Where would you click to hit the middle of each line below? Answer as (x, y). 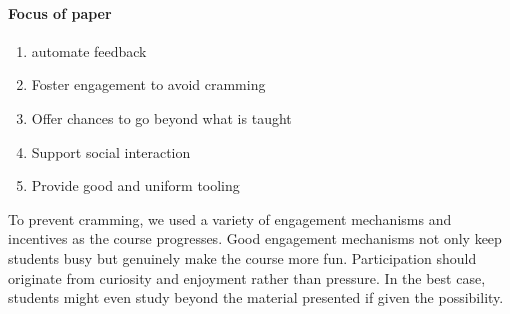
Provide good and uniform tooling (135, 185)
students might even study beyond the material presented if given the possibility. (256, 297)
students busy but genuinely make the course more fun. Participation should (242, 257)
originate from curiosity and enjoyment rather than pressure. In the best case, (247, 277)
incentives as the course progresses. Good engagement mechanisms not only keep (255, 238)
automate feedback (89, 50)
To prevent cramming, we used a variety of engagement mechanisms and (230, 218)
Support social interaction (111, 151)
